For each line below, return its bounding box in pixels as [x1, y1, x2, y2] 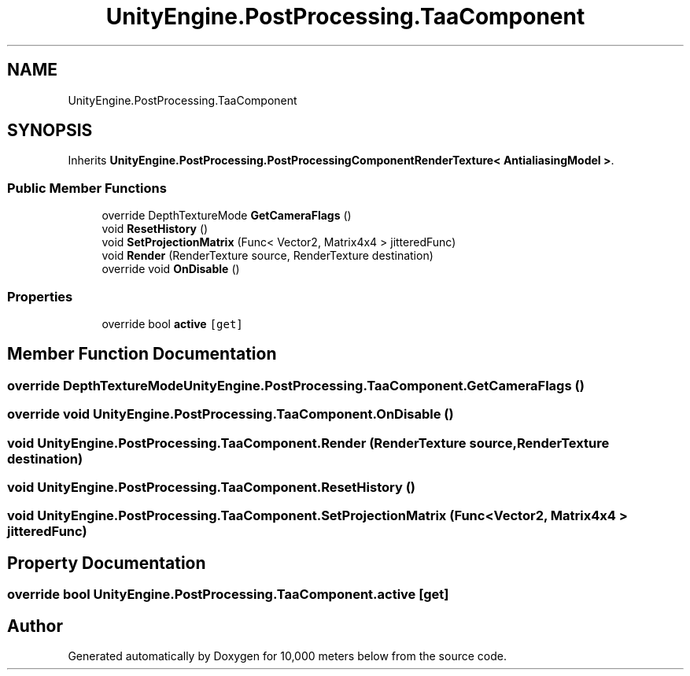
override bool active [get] [101, 316, 243, 331]
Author [7, 615, 63, 636]
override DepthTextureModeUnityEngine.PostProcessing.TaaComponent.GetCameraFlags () [7, 377, 585, 393]
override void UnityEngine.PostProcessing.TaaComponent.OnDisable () [7, 406, 454, 423]
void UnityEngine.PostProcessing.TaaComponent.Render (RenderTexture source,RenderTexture [7, 434, 610, 451]
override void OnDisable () [101, 262, 240, 276]
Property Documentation [7, 552, 206, 573]
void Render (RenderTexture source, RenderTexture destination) [101, 249, 434, 263]
